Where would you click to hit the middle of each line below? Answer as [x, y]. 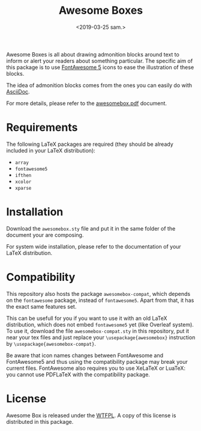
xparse [23, 188]
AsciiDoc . [18, 91]
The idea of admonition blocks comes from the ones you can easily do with [99, 85]
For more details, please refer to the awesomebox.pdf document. [86, 103]
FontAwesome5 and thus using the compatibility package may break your [97, 361]
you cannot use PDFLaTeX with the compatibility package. [78, 374]
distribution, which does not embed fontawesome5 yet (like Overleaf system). [100, 324]
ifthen [23, 175]
